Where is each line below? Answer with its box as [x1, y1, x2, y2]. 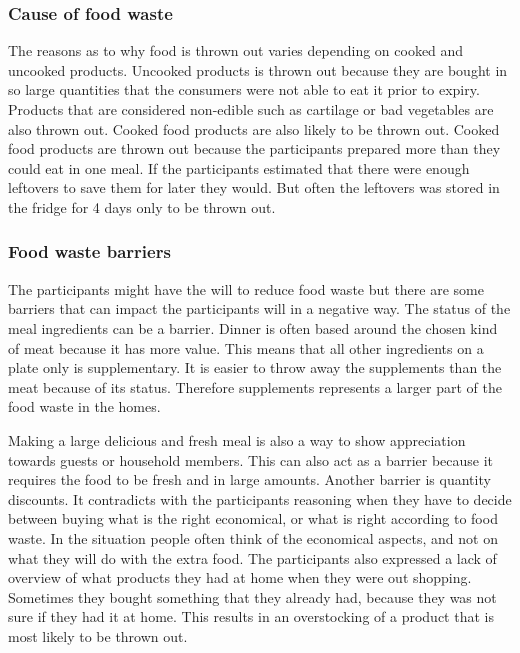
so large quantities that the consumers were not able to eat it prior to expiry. [8, 79, 480, 100]
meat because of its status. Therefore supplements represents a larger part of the [8, 376, 502, 397]
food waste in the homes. [8, 396, 161, 417]
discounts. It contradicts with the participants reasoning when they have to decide [8, 488, 512, 509]
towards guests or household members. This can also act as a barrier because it [8, 449, 494, 470]
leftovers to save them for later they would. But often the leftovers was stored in [8, 177, 500, 198]
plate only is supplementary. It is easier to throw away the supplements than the [8, 357, 502, 378]
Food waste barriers [8, 239, 171, 264]
